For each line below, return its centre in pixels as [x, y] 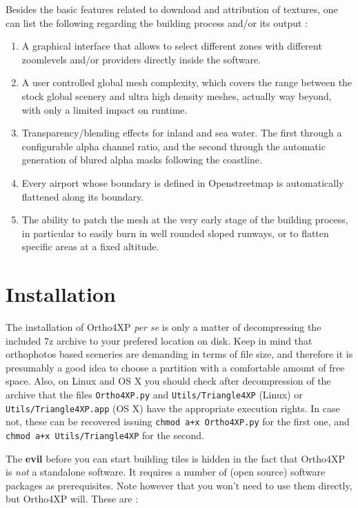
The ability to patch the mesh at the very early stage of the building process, [185, 220]
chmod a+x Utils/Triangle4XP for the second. [105, 435]
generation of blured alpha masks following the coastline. [142, 160]
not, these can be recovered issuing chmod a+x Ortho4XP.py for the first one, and [178, 421]
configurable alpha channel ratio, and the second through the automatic [173, 146]
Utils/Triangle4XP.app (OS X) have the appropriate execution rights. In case [173, 408]
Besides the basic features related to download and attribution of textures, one [172, 9]
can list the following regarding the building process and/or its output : [157, 22]
